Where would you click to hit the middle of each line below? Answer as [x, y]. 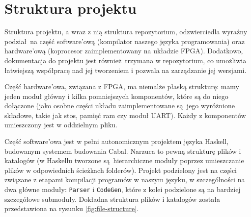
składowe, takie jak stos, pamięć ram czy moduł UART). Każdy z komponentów [125, 115]
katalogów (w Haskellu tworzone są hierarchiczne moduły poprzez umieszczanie [124, 160]
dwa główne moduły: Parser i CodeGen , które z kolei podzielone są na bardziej [123, 189]
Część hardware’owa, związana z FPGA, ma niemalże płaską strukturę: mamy [122, 86]
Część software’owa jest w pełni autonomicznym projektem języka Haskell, [117, 141]
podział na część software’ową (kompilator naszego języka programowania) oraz [125, 41]
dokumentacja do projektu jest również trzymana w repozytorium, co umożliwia [125, 60]
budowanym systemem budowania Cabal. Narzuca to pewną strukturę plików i [123, 151]
